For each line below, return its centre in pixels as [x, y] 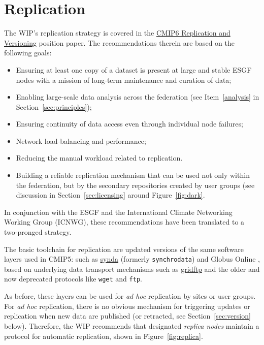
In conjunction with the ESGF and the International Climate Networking [118, 212]
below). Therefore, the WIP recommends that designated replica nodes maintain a [132, 325]
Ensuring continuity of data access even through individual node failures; [129, 124]
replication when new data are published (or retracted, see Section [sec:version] [127, 316]
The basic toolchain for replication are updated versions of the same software [124, 249]
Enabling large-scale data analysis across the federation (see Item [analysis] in [138, 97]
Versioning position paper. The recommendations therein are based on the [119, 42]
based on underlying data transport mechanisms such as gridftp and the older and [132, 269]
